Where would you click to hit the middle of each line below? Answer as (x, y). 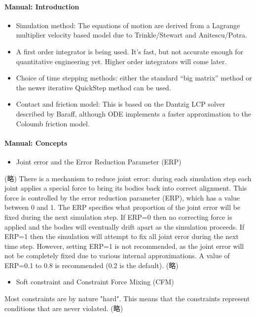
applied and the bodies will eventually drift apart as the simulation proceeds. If (125, 226)
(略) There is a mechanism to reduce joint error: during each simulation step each (128, 178)
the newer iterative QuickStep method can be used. (93, 87)
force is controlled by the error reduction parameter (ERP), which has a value (122, 197)
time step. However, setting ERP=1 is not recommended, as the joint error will (124, 246)
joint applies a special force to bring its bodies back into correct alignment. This (126, 188)
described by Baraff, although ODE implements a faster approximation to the (134, 113)
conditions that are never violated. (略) (64, 308)
